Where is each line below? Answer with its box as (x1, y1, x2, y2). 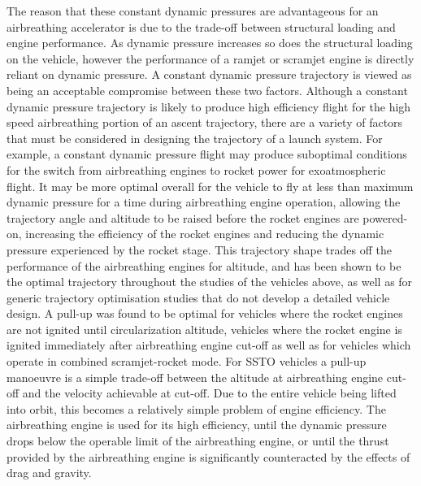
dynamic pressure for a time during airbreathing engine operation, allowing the (7, 193, 401, 210)
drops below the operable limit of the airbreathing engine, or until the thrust (7, 432, 389, 449)
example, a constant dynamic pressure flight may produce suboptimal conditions (7, 145, 407, 163)
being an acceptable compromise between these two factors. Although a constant (7, 81, 408, 98)
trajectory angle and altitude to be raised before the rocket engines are (7, 209, 359, 226)
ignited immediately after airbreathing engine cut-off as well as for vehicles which (7, 336, 411, 354)
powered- (362, 209, 408, 226)
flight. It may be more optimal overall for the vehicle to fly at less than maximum (7, 177, 414, 194)
